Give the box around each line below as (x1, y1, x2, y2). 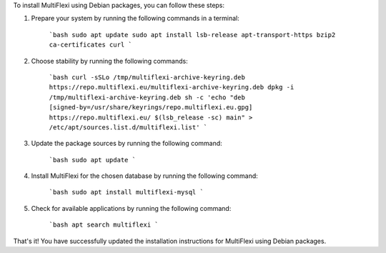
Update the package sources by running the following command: (31, 139, 223, 148)
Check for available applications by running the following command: (31, 204, 232, 212)
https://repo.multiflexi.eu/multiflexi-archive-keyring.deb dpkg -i (49, 83, 295, 91)
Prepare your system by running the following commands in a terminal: (31, 14, 239, 23)
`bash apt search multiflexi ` (49, 221, 159, 229)
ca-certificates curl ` (49, 41, 132, 49)
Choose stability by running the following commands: (31, 56, 189, 65)
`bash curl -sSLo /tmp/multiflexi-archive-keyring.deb (49, 73, 246, 81)
